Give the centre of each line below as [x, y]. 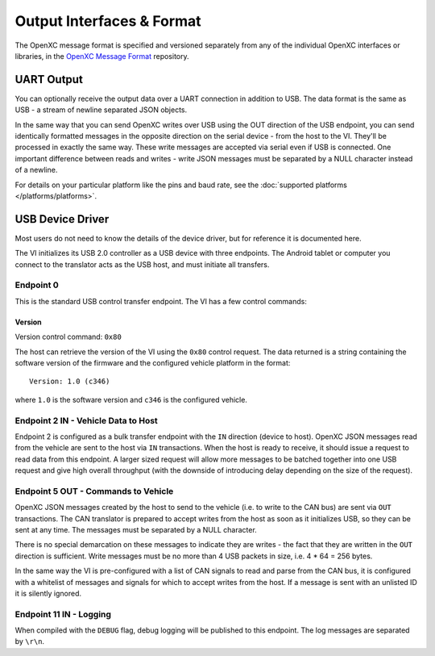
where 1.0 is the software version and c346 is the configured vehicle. [131, 399]
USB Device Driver [62, 219]
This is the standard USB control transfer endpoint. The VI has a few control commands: [161, 301]
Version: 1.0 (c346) [70, 382]
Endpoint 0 [37, 285]
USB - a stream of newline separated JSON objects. [101, 110]
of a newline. [36, 170]
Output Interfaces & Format [108, 21]
